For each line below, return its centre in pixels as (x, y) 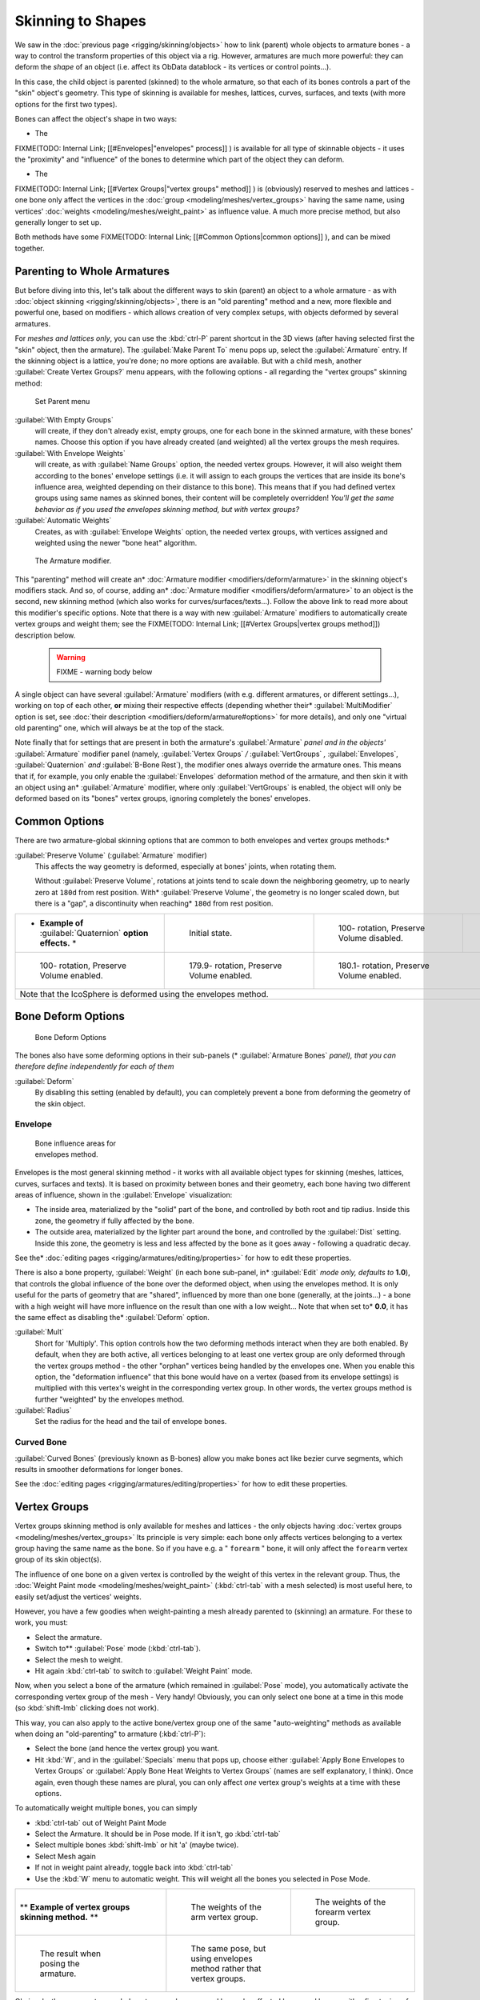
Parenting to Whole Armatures (92, 271)
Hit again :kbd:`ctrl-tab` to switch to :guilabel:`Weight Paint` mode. (144, 1671)
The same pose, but (228, 1949)
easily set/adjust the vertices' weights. (78, 1597)
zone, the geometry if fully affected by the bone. (115, 1221)
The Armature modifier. (73, 561)
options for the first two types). (66, 104)
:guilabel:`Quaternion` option (94, 933)
